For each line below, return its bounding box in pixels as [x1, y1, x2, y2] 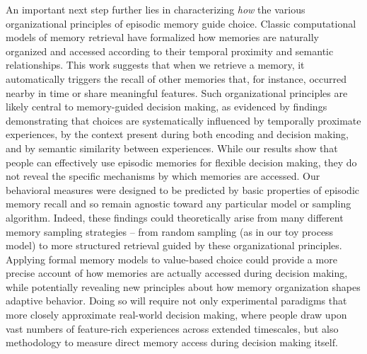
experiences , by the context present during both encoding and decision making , [6, 127, 349, 142]
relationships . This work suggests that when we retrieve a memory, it [6, 57, 305, 72]
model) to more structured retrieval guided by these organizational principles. [6, 238, 342, 253]
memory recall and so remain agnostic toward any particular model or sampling [6, 196, 351, 211]
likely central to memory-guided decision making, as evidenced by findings [6, 99, 327, 114]
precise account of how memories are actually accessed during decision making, [6, 265, 348, 280]
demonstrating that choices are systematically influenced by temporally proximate [6, 113, 361, 127]
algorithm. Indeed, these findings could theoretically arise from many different [6, 210, 344, 224]
